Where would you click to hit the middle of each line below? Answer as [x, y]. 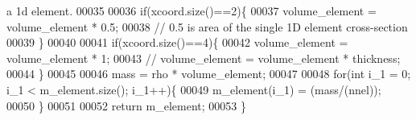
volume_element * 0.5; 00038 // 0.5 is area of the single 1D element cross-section [207, 26]
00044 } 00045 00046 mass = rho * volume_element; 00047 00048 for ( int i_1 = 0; [209, 74]
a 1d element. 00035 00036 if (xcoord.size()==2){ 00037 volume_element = [192, 10]
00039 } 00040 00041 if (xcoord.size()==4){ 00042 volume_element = [177, 42]
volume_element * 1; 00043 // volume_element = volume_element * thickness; [204, 58]
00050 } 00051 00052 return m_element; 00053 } [126, 105]
